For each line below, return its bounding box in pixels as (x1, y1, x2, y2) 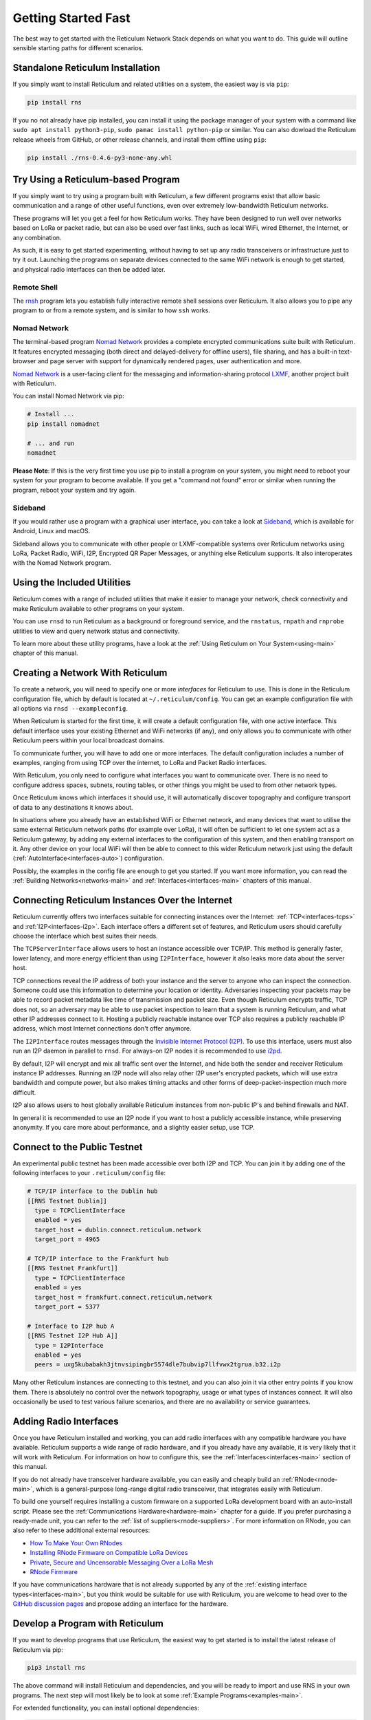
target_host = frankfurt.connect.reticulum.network (34, 1293, 212, 1301)
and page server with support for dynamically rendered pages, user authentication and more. (37, 357, 302, 365)
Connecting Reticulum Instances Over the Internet (12, 894, 233, 906)
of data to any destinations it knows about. (12, 803, 133, 811)
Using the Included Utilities (12, 577, 131, 588)
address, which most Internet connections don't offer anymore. (12, 1024, 192, 1033)
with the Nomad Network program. (12, 559, 111, 567)
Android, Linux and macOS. (12, 527, 91, 535)
